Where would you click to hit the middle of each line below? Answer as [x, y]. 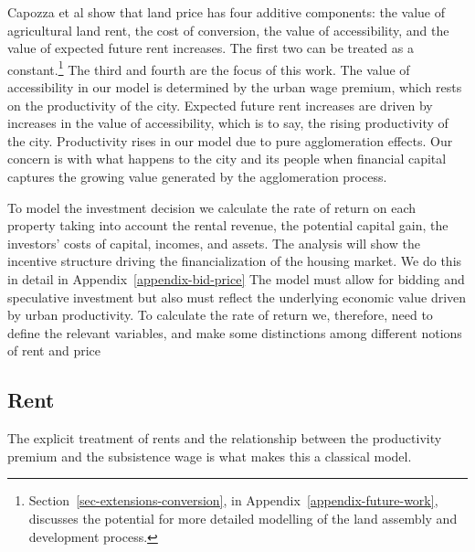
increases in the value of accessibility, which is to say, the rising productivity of [228, 123]
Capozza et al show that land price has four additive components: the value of [227, 12]
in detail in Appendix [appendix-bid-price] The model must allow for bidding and [236, 278]
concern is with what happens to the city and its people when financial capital [227, 159]
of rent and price [54, 350]
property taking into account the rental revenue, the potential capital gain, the [228, 225]
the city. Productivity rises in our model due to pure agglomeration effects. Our [230, 140]
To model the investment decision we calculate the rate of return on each [212, 207]
